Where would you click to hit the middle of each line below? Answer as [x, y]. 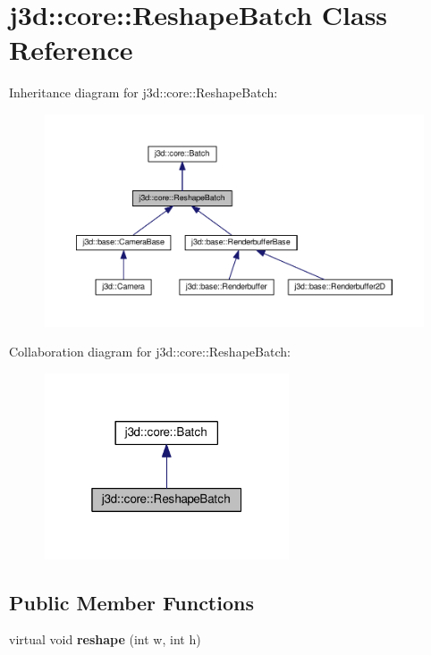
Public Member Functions [131, 602]
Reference [71, 50]
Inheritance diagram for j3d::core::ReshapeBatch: [144, 92]
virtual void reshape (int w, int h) [105, 639]
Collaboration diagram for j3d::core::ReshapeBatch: [150, 352]
